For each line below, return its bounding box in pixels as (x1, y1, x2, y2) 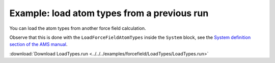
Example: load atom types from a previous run (9, 8, 209, 19)
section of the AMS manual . (9, 41, 68, 47)
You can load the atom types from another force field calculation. (9, 25, 146, 31)
